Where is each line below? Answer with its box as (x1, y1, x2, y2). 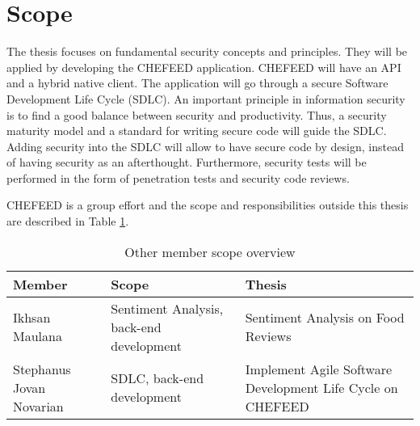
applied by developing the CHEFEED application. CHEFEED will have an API (6, 58, 401, 75)
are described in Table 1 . (6, 213, 129, 230)
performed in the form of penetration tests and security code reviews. (6, 169, 350, 186)
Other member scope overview (124, 242, 296, 261)
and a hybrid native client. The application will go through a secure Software (6, 74, 388, 91)
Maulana (13, 327, 62, 346)
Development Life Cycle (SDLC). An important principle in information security (6, 90, 405, 107)
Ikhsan (13, 308, 51, 327)
